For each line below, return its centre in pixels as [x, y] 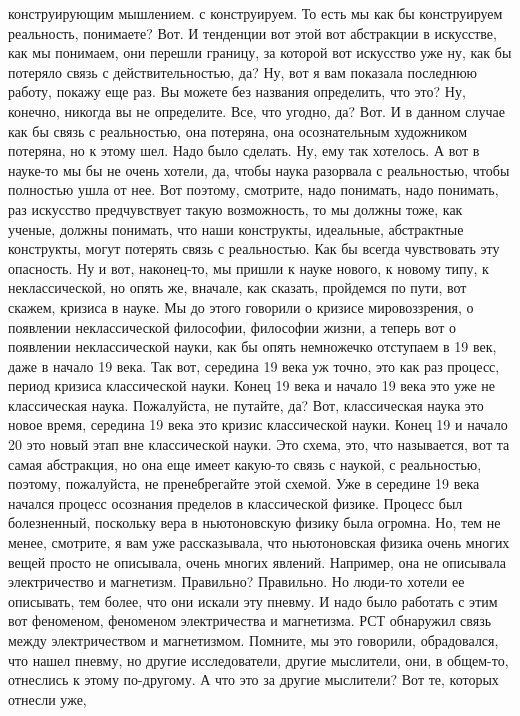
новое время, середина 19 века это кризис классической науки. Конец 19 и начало [258, 424]
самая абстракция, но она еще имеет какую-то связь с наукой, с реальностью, [245, 463]
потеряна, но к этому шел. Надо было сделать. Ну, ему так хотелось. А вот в [244, 150]
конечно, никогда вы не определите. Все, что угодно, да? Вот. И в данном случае [256, 110]
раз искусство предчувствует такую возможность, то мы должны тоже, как [235, 208]
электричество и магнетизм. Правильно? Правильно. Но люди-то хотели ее [236, 581]
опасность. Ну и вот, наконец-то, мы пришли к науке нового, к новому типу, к [248, 267]
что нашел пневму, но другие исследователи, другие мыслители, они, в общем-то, [258, 659]
